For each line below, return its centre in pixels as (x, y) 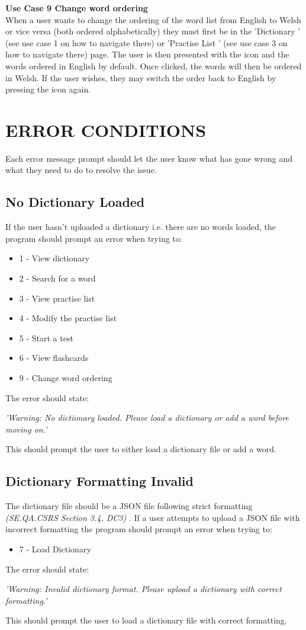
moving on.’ (26, 429)
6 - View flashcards (54, 358)
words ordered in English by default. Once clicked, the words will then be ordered (154, 65)
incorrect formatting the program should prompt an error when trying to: (139, 529)
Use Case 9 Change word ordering (77, 8)
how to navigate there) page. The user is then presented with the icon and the (147, 54)
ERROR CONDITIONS (106, 129)
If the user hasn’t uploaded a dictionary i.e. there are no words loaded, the (141, 227)
